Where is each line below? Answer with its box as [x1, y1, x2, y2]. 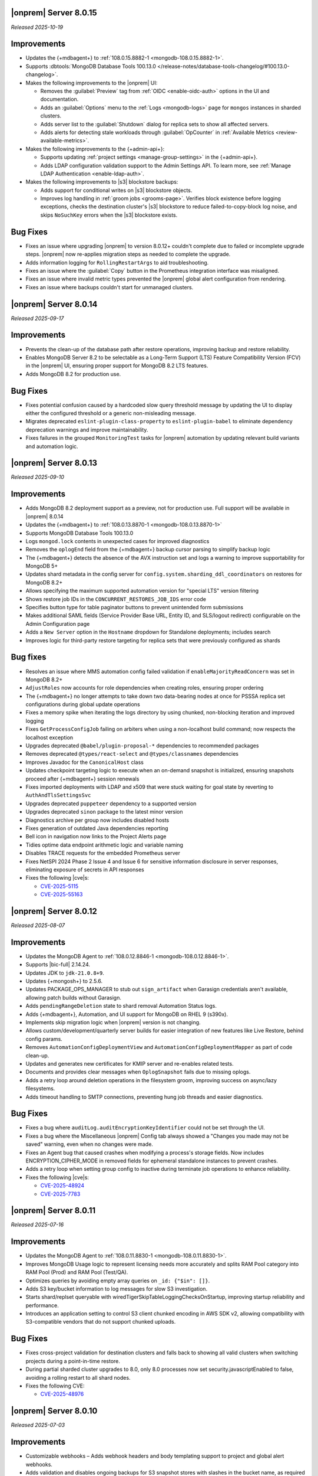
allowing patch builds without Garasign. [25, 994, 122, 1001]
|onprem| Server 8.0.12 [11, 906, 97, 916]
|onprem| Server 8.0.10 [11, 1406, 98, 1416]
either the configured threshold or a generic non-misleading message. [25, 409, 197, 416]
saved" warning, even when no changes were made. [25, 1141, 153, 1148]
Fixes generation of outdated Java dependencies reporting [25, 824, 168, 832]
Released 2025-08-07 [11, 922, 65, 929]
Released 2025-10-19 [11, 24, 63, 31]
